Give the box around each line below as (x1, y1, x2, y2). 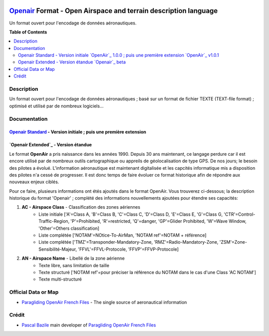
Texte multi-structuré (38, 276, 82, 282)
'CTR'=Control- (223, 211, 256, 217)
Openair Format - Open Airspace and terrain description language (9, 6, 218, 15)
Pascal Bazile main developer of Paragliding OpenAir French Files (21, 322, 156, 328)
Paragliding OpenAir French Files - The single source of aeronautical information (21, 299, 187, 305)
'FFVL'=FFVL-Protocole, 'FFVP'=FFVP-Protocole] (78, 246, 179, 252)
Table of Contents (9, 29, 47, 35)
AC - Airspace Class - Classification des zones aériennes (21, 204, 140, 210)
